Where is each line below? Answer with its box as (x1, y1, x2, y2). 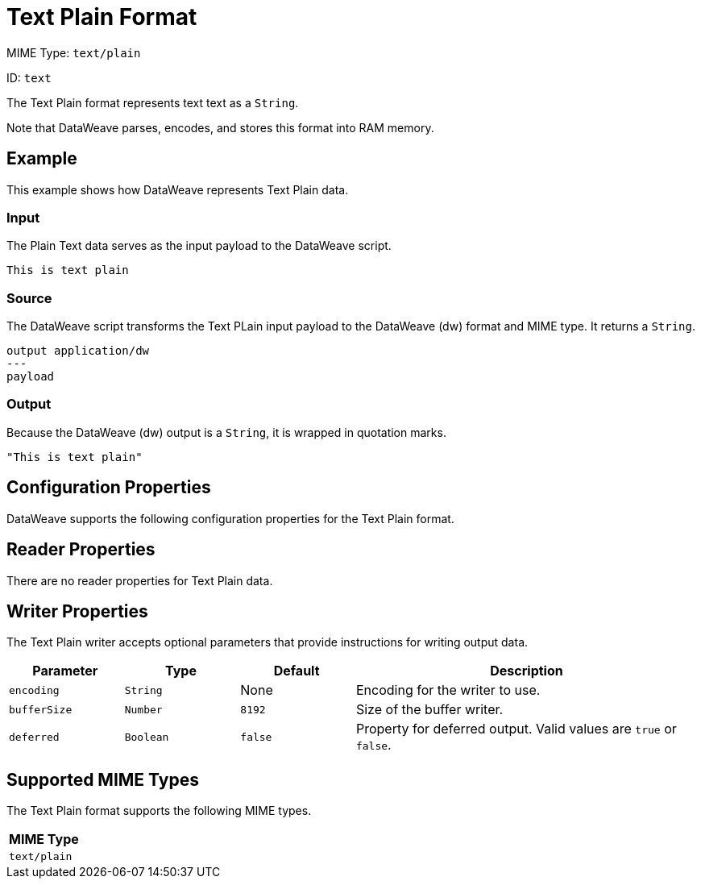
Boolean (124, 730, 169, 743)
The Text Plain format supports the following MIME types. (6, 804, 312, 818)
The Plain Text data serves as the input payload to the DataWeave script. (6, 239, 392, 253)
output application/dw (6, 344, 150, 358)
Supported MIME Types (6, 769, 199, 790)
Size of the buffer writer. (355, 701, 504, 718)
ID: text (6, 70, 52, 85)
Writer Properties (6, 600, 148, 621)
